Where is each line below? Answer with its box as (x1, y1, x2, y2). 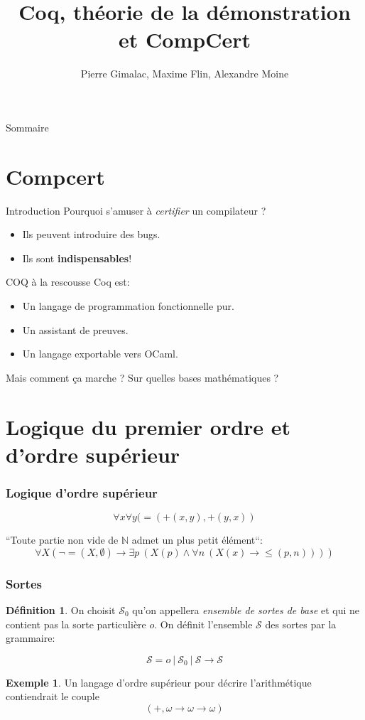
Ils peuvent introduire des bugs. (22, 227, 160, 242)
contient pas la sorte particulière (6, 616, 146, 631)
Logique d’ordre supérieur (6, 483, 158, 501)
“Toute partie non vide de (6, 532, 119, 547)
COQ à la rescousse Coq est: (6, 274, 130, 289)
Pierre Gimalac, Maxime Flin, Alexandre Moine (80, 66, 289, 81)
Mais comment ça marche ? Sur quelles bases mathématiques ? (6, 370, 279, 385)
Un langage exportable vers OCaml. (22, 346, 178, 361)
